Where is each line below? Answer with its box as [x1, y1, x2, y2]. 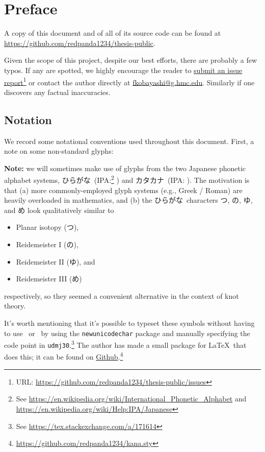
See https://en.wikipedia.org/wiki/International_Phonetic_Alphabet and [16, 393, 247, 404]
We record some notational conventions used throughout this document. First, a [4, 135, 254, 146]
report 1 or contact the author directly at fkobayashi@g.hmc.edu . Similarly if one [4, 75, 255, 87]
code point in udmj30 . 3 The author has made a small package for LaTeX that [4, 338, 247, 350]
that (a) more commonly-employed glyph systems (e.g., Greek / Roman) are [4, 184, 243, 195]
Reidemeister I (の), [16, 239, 78, 249]
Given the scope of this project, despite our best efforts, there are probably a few [4, 55, 257, 65]
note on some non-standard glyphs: [4, 146, 114, 156]
